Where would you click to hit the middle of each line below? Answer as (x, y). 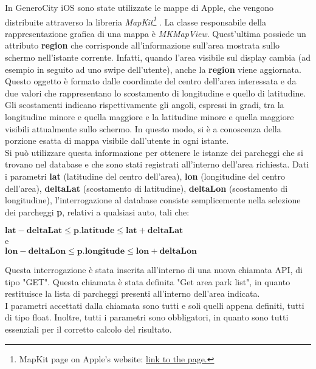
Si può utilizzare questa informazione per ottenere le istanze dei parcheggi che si (154, 152)
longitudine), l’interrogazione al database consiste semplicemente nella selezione (153, 200)
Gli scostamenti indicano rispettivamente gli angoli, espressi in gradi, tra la (145, 105)
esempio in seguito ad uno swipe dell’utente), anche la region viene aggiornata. (153, 69)
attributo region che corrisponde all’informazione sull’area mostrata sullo (143, 45)
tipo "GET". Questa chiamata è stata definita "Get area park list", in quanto (148, 281)
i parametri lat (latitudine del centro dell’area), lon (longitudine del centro (145, 176)
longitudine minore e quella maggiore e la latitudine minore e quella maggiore (149, 117)
